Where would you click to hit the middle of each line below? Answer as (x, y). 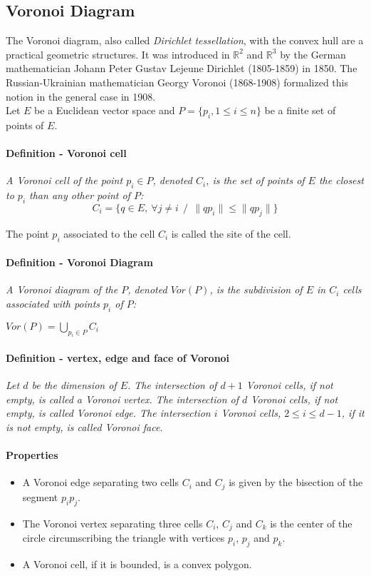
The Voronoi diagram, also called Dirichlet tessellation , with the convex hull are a (185, 40)
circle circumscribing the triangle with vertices (124, 538)
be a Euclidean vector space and (105, 110)
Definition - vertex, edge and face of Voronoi (118, 358)
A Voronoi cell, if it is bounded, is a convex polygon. (137, 564)
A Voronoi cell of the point (64, 180)
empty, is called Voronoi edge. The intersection (108, 413)
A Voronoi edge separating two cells (100, 482)
